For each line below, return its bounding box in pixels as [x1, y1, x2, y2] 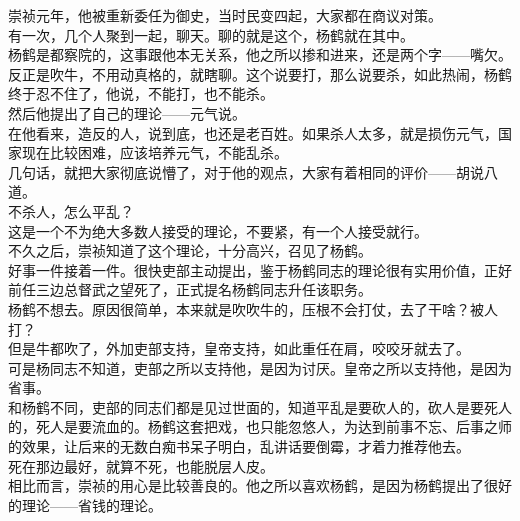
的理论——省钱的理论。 [8, 494, 162, 515]
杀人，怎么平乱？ [21, 200, 134, 221]
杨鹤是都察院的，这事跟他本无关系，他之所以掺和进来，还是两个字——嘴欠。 [8, 44, 512, 65]
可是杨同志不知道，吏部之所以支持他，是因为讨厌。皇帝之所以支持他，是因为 [8, 357, 512, 378]
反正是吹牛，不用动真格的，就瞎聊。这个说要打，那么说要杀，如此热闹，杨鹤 [8, 63, 512, 84]
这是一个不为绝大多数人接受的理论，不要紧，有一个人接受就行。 [8, 220, 428, 241]
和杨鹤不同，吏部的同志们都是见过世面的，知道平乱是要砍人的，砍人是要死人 [8, 396, 512, 417]
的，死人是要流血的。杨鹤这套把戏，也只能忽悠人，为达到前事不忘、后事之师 [8, 416, 512, 437]
